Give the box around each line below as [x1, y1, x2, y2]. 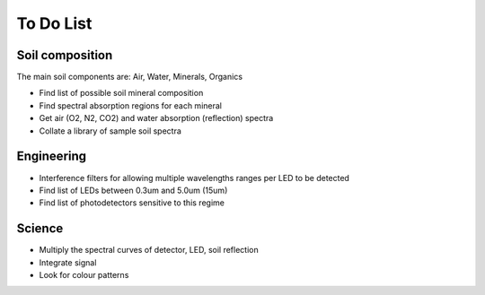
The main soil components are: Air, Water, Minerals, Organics [16, 72, 242, 82]
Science [16, 221, 64, 237]
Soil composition [16, 48, 113, 63]
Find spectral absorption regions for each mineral [39, 100, 222, 111]
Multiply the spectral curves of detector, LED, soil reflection [39, 245, 260, 256]
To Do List [16, 13, 93, 33]
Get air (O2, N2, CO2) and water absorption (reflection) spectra [39, 113, 274, 124]
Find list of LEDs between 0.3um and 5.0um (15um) [39, 185, 228, 195]
